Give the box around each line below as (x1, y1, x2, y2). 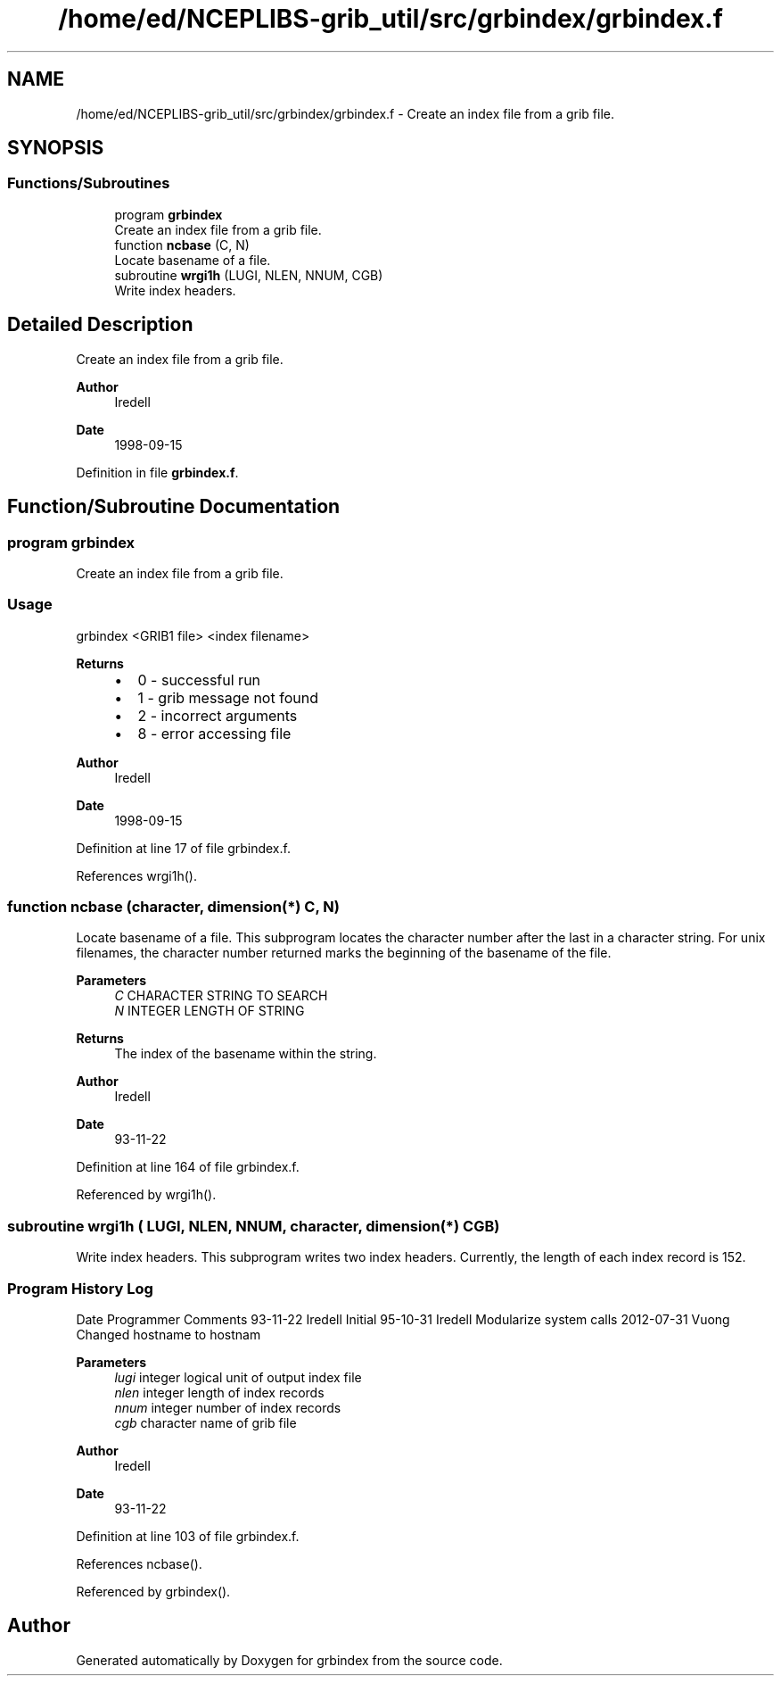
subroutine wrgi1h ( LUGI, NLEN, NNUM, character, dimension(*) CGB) (7, 1216, 500, 1235)
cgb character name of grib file (114, 1414, 297, 1430)
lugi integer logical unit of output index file (114, 1369, 362, 1385)
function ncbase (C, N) (114, 236, 250, 253)
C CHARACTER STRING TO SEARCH (114, 988, 328, 1004)
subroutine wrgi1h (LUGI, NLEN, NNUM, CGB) (114, 267, 383, 283)
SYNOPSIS (7, 137, 104, 160)
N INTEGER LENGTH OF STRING (114, 1003, 305, 1019)
